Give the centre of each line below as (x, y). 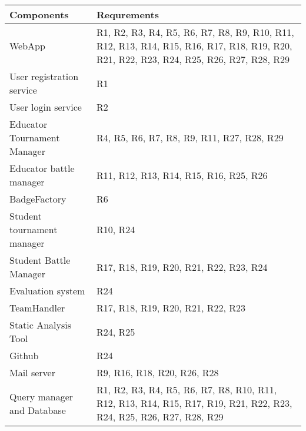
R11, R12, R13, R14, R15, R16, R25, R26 (182, 175)
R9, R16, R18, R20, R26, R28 (157, 372)
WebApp (27, 46)
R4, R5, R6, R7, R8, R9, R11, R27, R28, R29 (190, 137)
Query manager (41, 396)
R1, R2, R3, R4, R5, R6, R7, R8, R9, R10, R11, (195, 32)
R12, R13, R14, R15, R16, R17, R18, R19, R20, (194, 46)
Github (24, 355)
